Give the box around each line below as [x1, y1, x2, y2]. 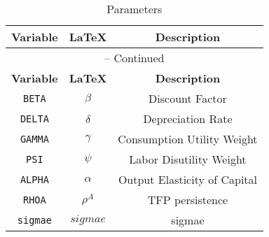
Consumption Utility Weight [118, 131, 258, 147]
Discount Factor [149, 90, 227, 106]
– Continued [104, 50, 165, 66]
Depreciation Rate [143, 110, 233, 127]
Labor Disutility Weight [129, 151, 247, 167]
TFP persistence [147, 192, 228, 208]
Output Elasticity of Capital [118, 171, 258, 187]
